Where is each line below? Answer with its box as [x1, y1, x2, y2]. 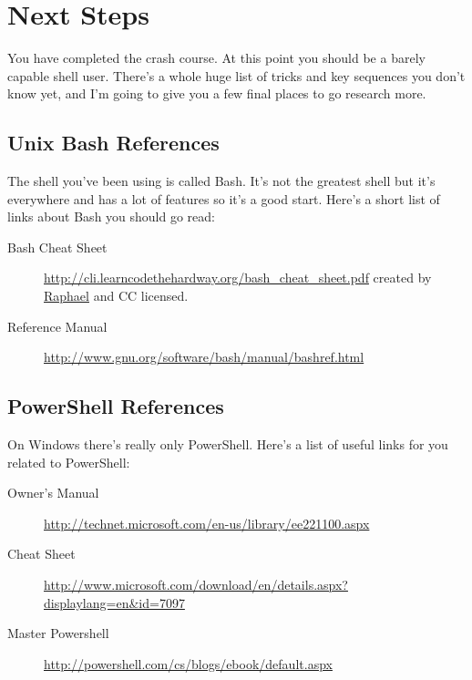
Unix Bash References [7, 129, 220, 157]
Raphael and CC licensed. [44, 286, 189, 305]
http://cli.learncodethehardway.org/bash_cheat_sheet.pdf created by [44, 268, 432, 287]
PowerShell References [7, 392, 224, 420]
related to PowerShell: [7, 452, 130, 471]
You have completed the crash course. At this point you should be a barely [7, 48, 426, 67]
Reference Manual [7, 316, 108, 335]
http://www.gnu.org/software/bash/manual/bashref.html [44, 347, 364, 366]
